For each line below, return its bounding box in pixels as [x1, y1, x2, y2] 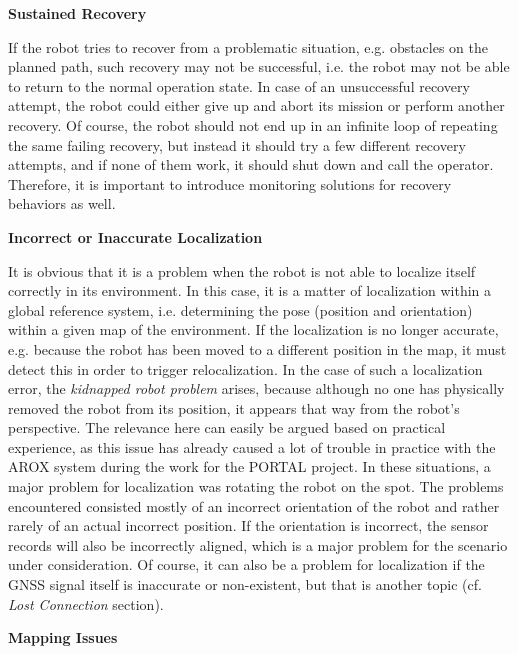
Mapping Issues [8, 627, 118, 648]
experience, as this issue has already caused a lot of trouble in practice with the [8, 436, 496, 457]
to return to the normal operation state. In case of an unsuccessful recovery [8, 75, 470, 96]
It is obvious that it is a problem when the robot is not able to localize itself [8, 260, 476, 281]
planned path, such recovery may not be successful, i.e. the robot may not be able [8, 56, 510, 77]
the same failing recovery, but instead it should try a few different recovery [8, 134, 466, 155]
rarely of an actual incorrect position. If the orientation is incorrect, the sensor [8, 515, 489, 536]
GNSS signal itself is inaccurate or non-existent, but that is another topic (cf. [8, 574, 482, 595]
